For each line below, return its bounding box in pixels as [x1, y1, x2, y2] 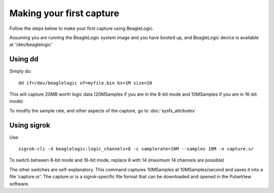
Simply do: [9, 68, 32, 74]
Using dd [9, 55, 39, 63]
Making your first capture [9, 8, 119, 19]
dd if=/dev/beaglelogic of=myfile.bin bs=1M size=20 [18, 80, 152, 86]
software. [9, 180, 29, 187]
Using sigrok [9, 121, 50, 129]
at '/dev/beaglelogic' [9, 42, 53, 48]
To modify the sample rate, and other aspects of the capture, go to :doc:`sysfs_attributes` [9, 107, 196, 113]
